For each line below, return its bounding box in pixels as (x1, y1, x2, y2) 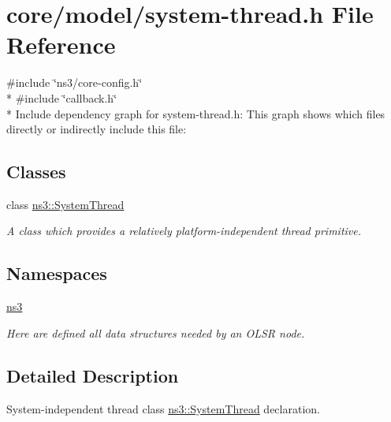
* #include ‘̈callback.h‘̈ (6, 89, 117, 106)
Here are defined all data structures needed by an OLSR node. (6, 324, 305, 341)
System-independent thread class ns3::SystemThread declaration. (6, 400, 320, 416)
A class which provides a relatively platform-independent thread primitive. (6, 222, 362, 239)
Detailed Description (6, 363, 179, 387)
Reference (6, 28, 116, 61)
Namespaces (6, 261, 107, 286)
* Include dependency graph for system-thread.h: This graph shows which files (6, 105, 385, 121)
